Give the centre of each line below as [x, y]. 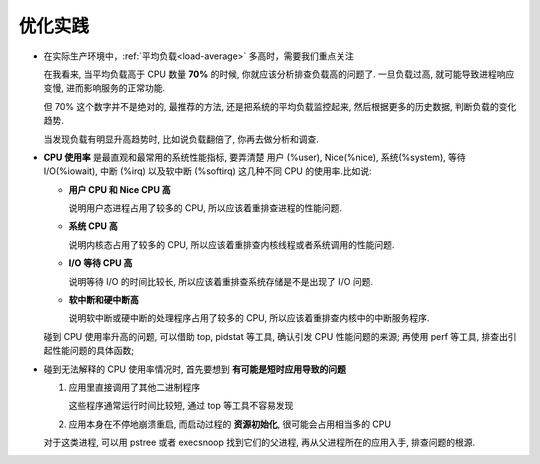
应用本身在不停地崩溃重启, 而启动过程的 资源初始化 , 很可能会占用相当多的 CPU [230, 424]
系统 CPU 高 [93, 226]
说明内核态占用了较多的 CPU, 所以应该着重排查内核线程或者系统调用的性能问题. [231, 244]
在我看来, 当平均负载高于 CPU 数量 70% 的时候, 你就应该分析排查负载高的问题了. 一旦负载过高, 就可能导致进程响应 [279, 74]
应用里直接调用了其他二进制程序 [134, 387]
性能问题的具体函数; [93, 351]
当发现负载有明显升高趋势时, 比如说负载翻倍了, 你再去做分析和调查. [181, 139]
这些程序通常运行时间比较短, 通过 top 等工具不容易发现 [181, 406]
